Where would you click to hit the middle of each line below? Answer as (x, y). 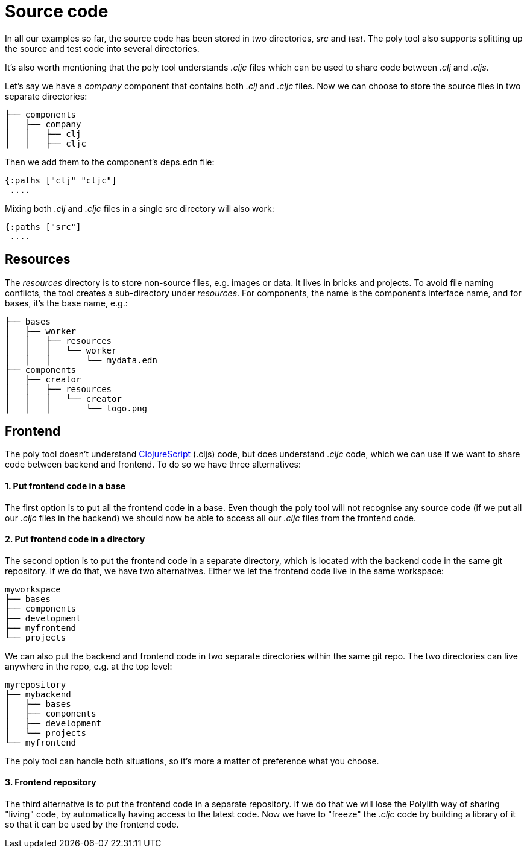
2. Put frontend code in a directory (75, 539)
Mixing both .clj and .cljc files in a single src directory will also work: (140, 208)
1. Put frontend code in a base (65, 486)
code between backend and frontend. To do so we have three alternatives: (153, 465)
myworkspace (33, 589)
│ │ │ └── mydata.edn (81, 360)
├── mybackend (38, 694)
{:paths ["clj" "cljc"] (61, 180)
